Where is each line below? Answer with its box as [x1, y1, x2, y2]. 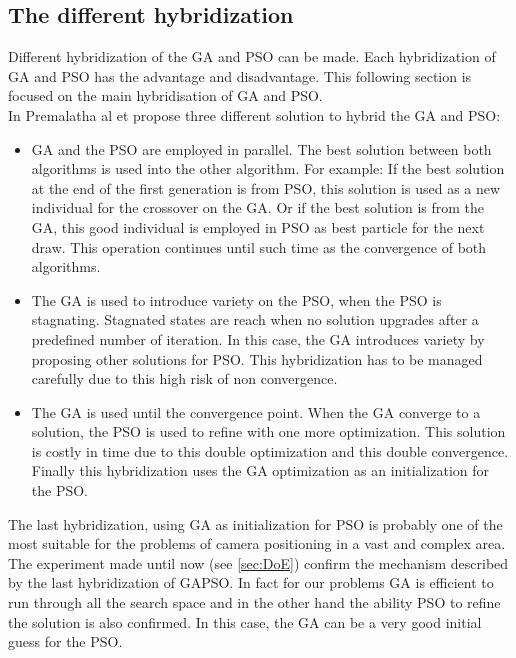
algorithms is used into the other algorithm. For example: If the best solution [31, 158, 505, 179]
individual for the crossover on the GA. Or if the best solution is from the [31, 197, 484, 218]
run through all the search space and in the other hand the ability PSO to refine [8, 592, 501, 613]
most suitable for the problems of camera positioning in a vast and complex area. [8, 533, 506, 554]
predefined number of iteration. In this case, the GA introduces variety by [31, 328, 485, 349]
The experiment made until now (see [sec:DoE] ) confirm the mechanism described [8, 552, 509, 573]
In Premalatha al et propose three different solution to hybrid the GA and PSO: [8, 104, 501, 125]
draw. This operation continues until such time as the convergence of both [31, 236, 487, 257]
